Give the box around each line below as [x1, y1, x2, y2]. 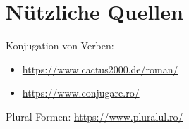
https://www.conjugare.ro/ [22, 85, 140, 100]
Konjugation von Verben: [6, 38, 114, 53]
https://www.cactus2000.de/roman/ [22, 61, 178, 76]
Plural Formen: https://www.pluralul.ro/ [6, 109, 183, 123]
